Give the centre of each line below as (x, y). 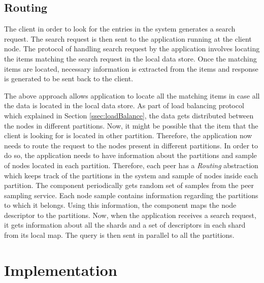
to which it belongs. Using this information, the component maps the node (120, 205)
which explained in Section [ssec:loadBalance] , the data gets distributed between (129, 115)
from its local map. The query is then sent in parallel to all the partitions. (119, 235)
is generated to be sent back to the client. (69, 78)
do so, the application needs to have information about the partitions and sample (130, 155)
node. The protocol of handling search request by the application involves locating (132, 49)
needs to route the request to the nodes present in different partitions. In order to (131, 145)
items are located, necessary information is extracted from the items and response (131, 68)
